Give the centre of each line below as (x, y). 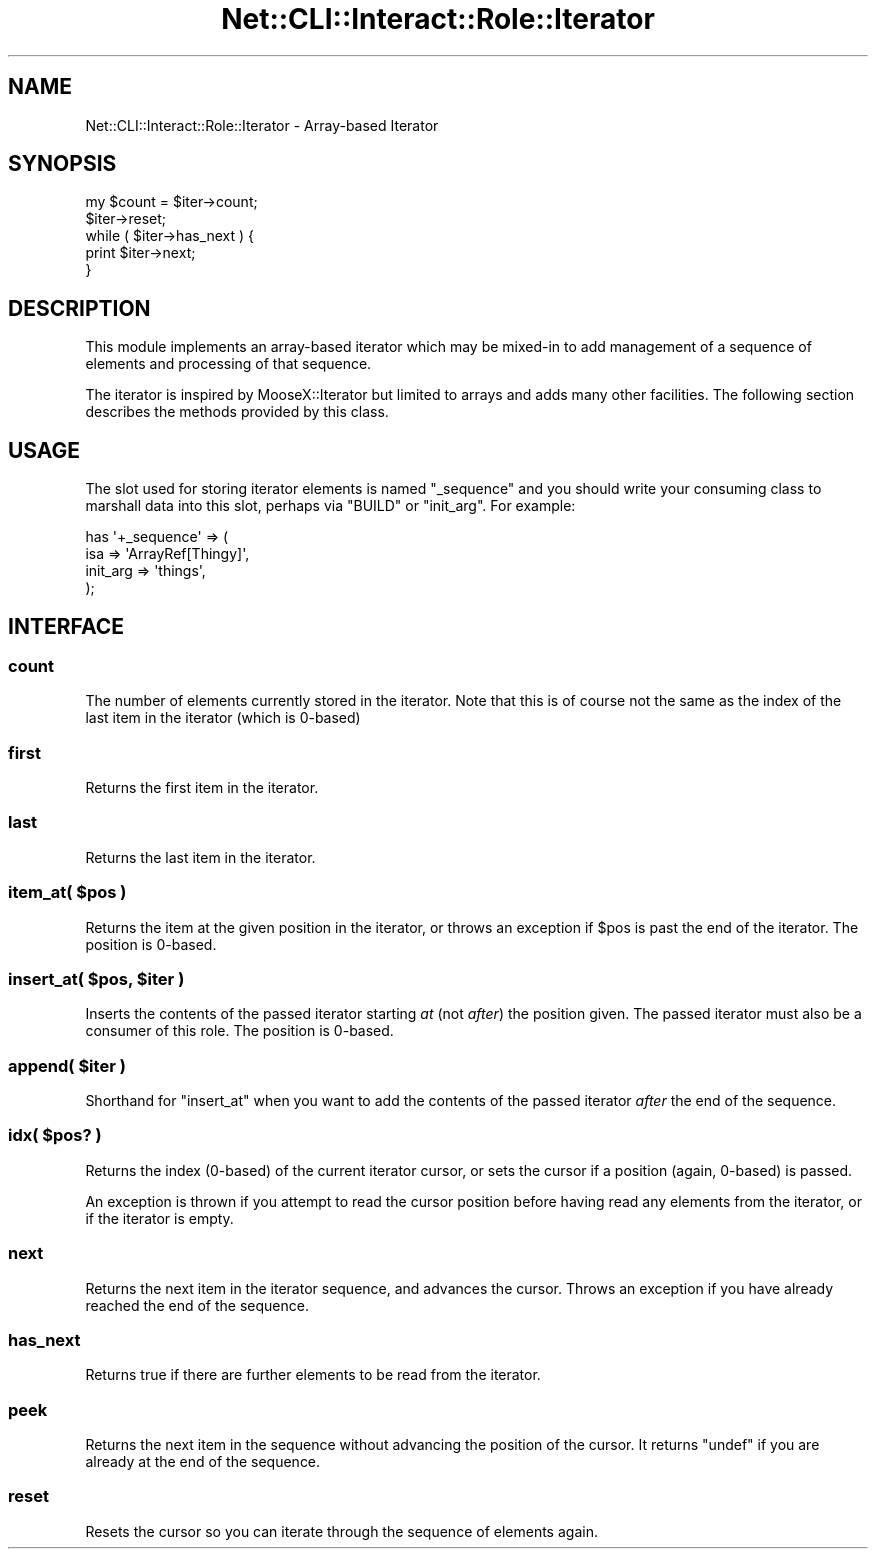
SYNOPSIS (62, 164)
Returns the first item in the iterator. (202, 788)
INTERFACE (66, 626)
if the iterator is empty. (159, 1218)
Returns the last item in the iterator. (200, 857)
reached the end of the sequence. (197, 1305)
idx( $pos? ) (55, 1135)
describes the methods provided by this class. (237, 412)
